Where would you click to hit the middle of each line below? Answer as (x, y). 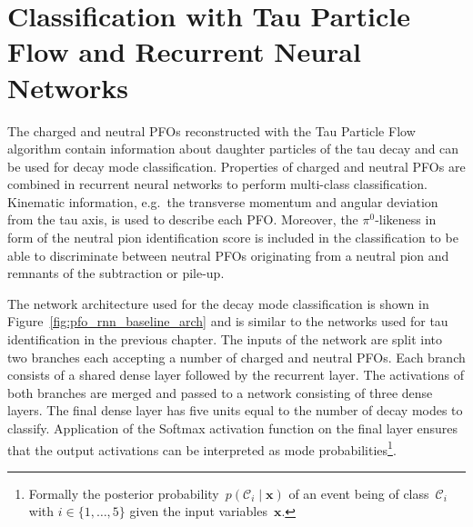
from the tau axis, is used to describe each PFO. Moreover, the (183, 219)
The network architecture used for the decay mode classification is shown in (218, 303)
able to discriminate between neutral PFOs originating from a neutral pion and (228, 255)
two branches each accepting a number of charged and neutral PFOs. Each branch (236, 357)
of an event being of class (359, 493)
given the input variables (198, 511)
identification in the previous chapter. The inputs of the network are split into (225, 339)
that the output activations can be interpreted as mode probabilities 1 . (202, 448)
